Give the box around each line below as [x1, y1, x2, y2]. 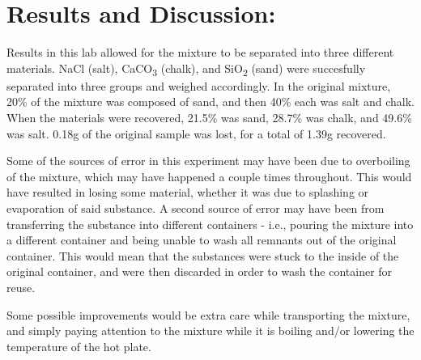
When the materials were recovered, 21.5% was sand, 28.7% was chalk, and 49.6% [6, 109, 412, 126]
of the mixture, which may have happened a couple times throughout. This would [6, 167, 412, 184]
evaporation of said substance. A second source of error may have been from [6, 200, 385, 216]
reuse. [6, 278, 36, 295]
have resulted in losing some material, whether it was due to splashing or [6, 184, 369, 201]
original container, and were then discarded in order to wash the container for [6, 263, 393, 280]
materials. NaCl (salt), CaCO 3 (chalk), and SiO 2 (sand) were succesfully [6, 59, 366, 78]
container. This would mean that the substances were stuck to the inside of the [6, 247, 399, 264]
